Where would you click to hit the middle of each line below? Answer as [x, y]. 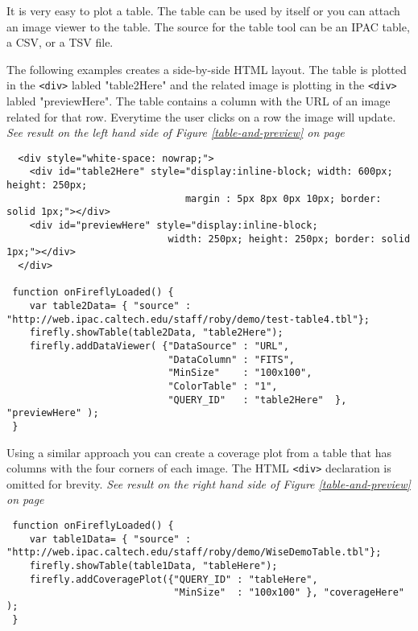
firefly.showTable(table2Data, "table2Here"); [156, 333]
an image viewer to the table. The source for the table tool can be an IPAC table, [208, 26]
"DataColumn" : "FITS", [231, 359]
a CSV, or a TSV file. [60, 42]
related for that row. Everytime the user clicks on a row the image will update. [201, 116]
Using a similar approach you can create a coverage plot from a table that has [199, 452]
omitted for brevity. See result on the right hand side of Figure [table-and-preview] [209, 483]
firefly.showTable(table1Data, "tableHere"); [153, 566]
